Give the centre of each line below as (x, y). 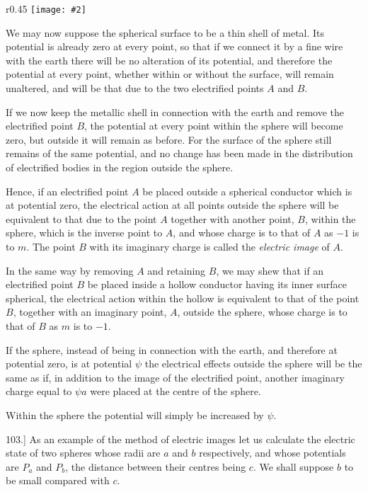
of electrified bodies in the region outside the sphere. (120, 167)
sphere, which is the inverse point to (84, 233)
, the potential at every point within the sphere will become (214, 126)
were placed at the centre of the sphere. (176, 391)
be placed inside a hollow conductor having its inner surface (217, 284)
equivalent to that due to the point (81, 218)
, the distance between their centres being (156, 466)
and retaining (177, 270)
